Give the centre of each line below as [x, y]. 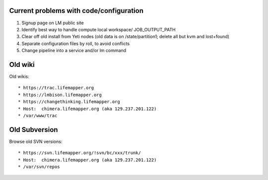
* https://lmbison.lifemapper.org [60, 95]
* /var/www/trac [38, 116]
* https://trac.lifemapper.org [56, 88]
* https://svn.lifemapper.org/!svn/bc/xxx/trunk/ [80, 153]
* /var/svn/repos [39, 167]
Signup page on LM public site [53, 23]
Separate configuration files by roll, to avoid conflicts [76, 43]
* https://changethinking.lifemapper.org [69, 102]
